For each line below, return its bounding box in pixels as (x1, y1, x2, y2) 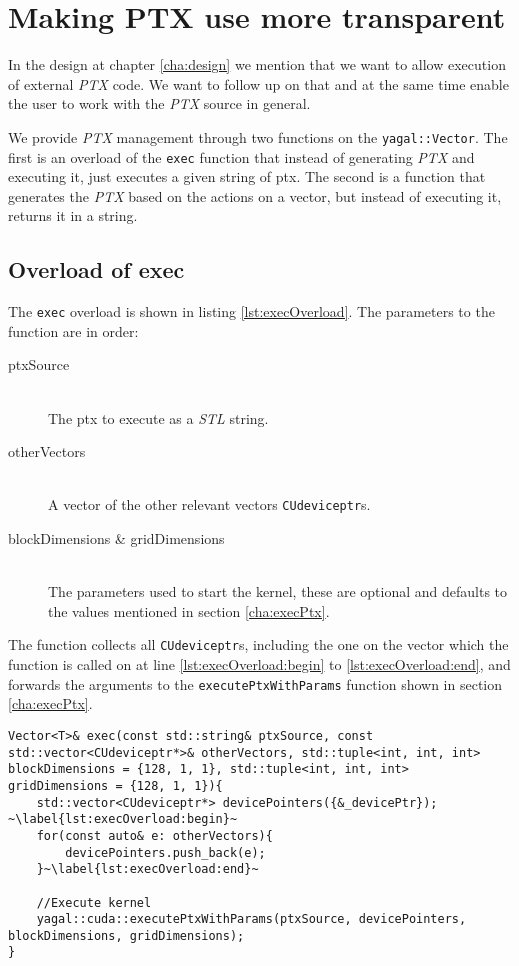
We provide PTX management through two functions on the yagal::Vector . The (8, 126, 508, 147)
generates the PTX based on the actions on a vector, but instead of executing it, (8, 185, 502, 206)
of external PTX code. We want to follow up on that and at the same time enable (8, 73, 509, 94)
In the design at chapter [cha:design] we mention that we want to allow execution (8, 54, 506, 75)
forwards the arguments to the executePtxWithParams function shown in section (8, 673, 503, 694)
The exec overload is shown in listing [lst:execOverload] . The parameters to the (8, 301, 495, 322)
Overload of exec (8, 254, 185, 285)
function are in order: (8, 320, 139, 341)
